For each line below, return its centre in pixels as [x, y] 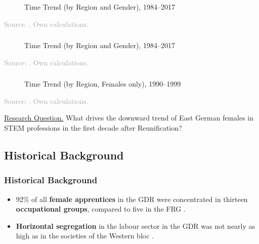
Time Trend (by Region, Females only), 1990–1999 [103, 84]
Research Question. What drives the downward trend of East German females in [129, 118]
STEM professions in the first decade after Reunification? [93, 127]
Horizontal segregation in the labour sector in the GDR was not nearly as [136, 226]
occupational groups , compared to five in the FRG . [101, 209]
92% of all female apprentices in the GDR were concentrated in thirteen [132, 199]
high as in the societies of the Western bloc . [85, 236]
